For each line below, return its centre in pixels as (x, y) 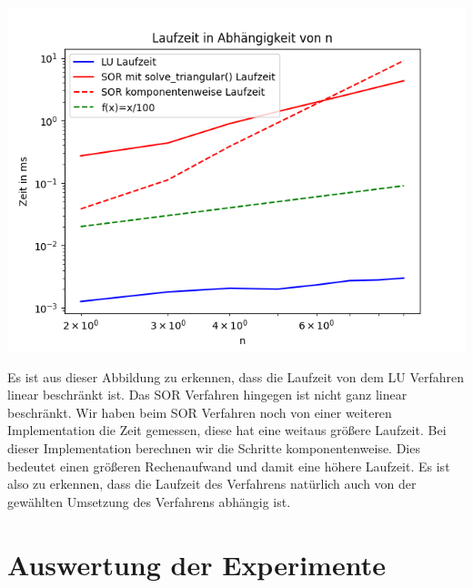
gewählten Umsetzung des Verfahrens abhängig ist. (149, 501)
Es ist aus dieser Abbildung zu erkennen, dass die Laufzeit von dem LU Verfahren (236, 376)
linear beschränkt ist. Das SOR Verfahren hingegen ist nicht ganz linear (207, 395)
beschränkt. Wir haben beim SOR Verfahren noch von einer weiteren (200, 412)
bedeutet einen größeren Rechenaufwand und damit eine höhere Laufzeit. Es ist (229, 466)
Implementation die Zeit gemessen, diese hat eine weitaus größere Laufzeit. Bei (227, 430)
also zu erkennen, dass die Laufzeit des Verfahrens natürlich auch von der (212, 484)
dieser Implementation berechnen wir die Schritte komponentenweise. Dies (214, 447)
